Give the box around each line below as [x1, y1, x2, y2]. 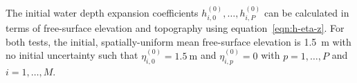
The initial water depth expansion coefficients [6, 5, 199, 19]
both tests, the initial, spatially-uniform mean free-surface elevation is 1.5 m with [6, 34, 351, 48]
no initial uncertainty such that [6, 48, 138, 62]
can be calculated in [264, 5, 349, 19]
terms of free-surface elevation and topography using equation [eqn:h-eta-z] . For [6, 21, 345, 35]
